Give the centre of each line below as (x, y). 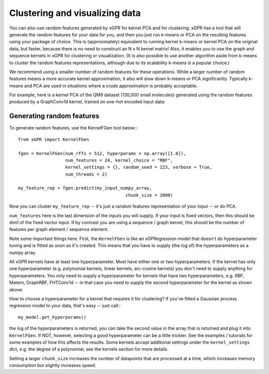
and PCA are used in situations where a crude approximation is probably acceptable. (111, 86)
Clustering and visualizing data (75, 13)
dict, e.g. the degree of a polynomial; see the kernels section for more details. (89, 349)
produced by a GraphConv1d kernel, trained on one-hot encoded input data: (87, 102)
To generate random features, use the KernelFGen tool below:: (73, 128)
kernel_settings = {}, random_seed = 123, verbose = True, (139, 167)
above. (16, 289)
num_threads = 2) (86, 174)
